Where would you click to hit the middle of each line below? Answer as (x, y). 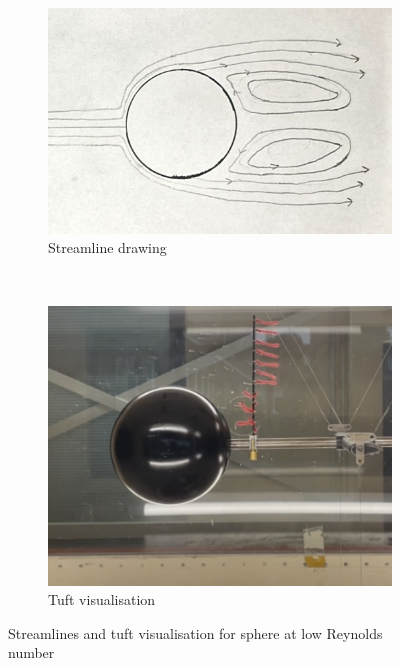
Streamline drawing (107, 247)
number (31, 652)
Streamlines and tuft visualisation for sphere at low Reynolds (195, 632)
